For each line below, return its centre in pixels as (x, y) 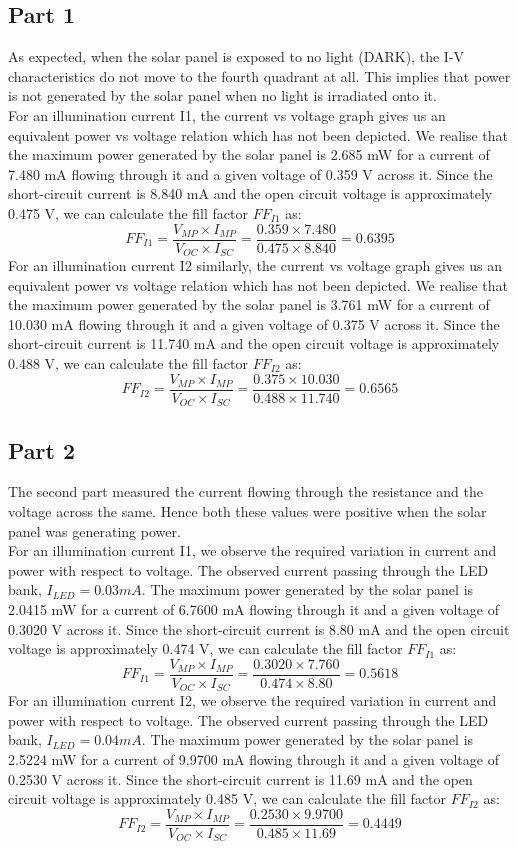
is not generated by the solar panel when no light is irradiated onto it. (222, 95)
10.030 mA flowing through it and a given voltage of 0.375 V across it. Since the (254, 323)
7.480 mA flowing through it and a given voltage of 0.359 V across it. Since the (250, 173)
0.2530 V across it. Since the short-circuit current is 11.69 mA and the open (240, 778)
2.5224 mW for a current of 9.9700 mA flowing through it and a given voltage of (253, 758)
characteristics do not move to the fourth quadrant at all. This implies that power (259, 75)
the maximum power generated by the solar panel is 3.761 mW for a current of (249, 304)
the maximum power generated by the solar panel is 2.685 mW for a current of (249, 154)
